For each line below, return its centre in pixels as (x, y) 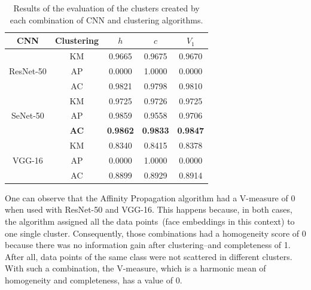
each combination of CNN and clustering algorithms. (106, 19)
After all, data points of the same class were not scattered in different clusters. (149, 256)
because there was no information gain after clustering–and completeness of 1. (148, 245)
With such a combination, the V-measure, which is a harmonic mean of (135, 268)
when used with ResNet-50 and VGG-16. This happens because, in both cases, (149, 209)
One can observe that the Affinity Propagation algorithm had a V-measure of (147, 197)
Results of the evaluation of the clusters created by (106, 8)
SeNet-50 (28, 115)
